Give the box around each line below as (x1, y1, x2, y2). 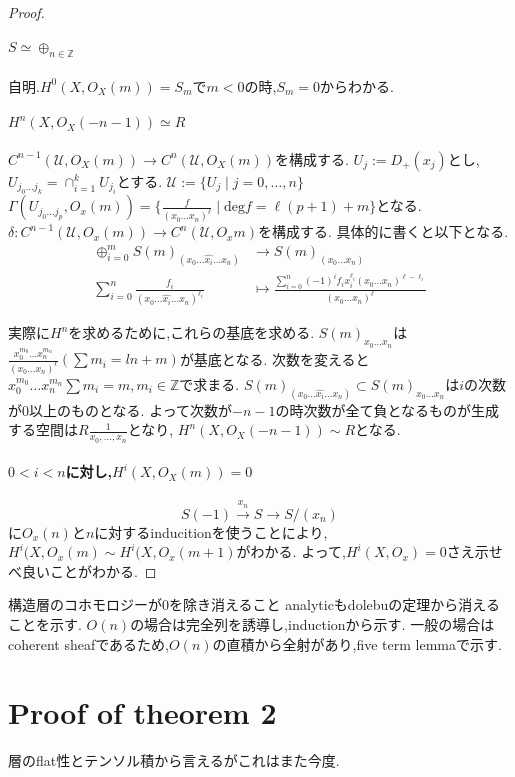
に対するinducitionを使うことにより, (94, 521, 328, 542)
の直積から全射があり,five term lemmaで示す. (212, 633, 502, 654)
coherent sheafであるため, (8, 633, 169, 654)
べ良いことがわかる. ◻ (8, 560, 157, 581)
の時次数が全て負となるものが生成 (275, 399, 500, 420)
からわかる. (320, 75, 394, 96)
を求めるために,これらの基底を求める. (68, 322, 315, 343)
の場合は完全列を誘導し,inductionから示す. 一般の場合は (130, 614, 495, 635)
